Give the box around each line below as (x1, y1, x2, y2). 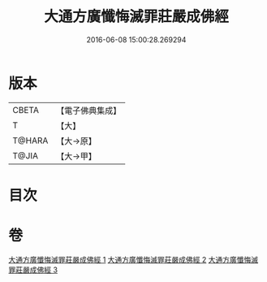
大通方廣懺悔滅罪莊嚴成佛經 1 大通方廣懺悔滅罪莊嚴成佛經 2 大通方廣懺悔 (8, 254, 252, 264)
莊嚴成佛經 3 (15, 265, 58, 275)
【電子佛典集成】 (56, 105, 122, 116)
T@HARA (12, 135, 49, 146)
